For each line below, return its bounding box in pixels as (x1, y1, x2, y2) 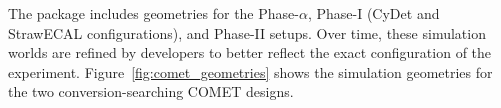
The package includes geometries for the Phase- (8, 3, 299, 23)
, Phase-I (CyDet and (307, 3, 440, 23)
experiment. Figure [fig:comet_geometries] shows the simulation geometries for (8, 61, 493, 82)
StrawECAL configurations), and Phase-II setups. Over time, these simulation (8, 22, 486, 43)
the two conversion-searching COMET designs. (8, 81, 294, 102)
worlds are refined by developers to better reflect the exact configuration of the (8, 42, 492, 63)
